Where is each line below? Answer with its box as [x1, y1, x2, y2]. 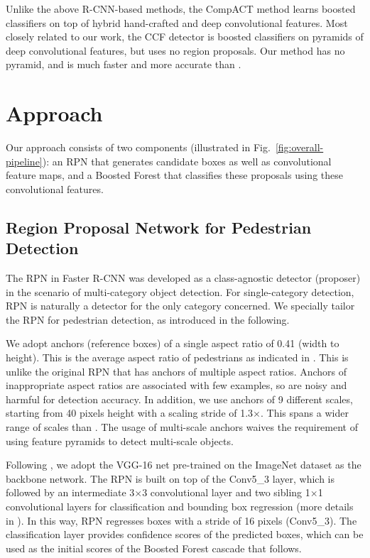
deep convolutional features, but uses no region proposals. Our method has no [6, 43, 345, 58]
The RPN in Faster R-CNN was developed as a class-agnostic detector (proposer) [6, 270, 361, 285]
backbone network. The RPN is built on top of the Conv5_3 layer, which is [6, 471, 335, 486]
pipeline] [6, 153, 43, 168]
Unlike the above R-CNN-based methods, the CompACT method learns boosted [6, 1, 356, 16]
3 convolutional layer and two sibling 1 [142, 485, 310, 500]
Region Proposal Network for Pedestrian [6, 216, 312, 238]
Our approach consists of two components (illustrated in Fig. [6, 140, 271, 155]
